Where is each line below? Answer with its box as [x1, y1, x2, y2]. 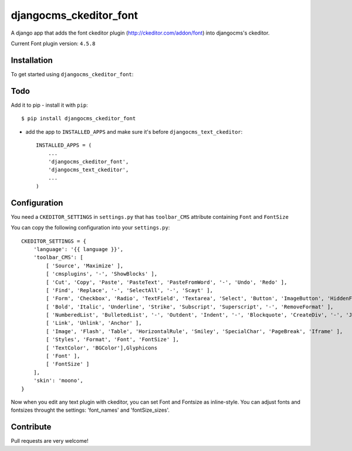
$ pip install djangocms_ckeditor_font [21, 115, 136, 122]
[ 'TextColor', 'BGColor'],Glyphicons [46, 344, 158, 351]
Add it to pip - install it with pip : [11, 101, 88, 108]
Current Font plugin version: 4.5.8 [11, 40, 96, 47]
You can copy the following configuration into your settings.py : [11, 224, 170, 231]
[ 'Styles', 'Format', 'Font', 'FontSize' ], [46, 336, 179, 343]
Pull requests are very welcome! [11, 438, 89, 445]
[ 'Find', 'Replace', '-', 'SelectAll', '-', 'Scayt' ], [46, 287, 214, 293]
